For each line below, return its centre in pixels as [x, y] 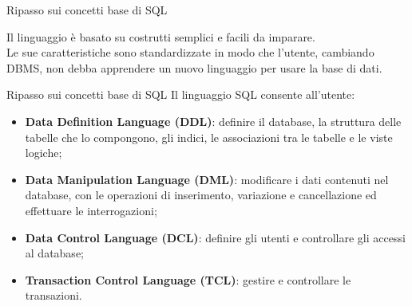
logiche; [44, 153]
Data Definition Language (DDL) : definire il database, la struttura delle [213, 121]
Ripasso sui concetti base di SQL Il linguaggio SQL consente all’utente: [181, 94]
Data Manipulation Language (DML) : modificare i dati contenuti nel [207, 179]
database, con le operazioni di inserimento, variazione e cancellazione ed [201, 195]
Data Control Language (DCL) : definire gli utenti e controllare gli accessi [215, 237]
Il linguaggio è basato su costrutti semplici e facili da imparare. [161, 36]
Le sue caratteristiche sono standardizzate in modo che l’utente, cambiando [190, 52]
